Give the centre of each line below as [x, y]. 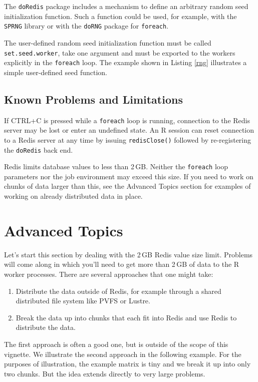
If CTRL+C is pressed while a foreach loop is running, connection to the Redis [127, 120]
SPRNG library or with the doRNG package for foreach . [86, 26]
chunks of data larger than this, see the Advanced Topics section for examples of [127, 186]
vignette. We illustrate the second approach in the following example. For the [123, 354]
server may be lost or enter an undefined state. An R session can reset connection [129, 130]
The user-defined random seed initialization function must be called [108, 42]
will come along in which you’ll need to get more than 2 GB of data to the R [122, 264]
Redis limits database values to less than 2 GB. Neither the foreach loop [116, 166]
